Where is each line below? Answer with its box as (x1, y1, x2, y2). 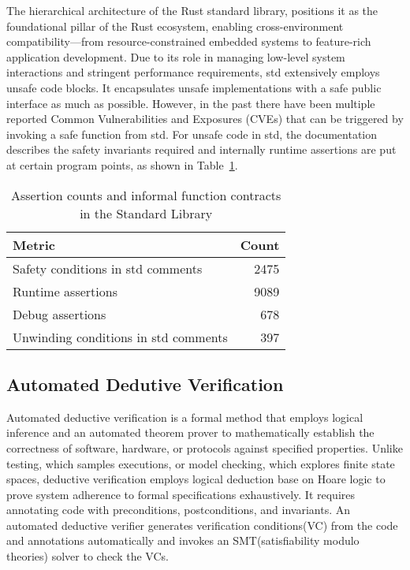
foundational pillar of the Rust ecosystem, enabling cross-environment (6, 17, 344, 34)
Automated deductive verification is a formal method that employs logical (6, 408, 363, 425)
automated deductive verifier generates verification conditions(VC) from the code (6, 516, 398, 533)
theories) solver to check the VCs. (6, 548, 169, 564)
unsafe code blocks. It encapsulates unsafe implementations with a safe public (6, 79, 382, 95)
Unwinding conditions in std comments (13, 327, 228, 346)
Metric (13, 235, 55, 254)
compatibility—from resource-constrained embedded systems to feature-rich (6, 33, 371, 50)
